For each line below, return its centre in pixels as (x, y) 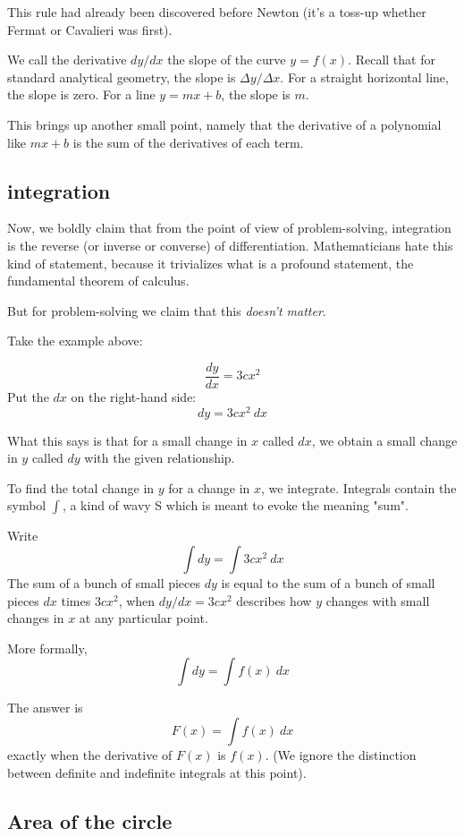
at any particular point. (143, 618)
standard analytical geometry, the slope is (122, 77)
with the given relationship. (160, 458)
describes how (274, 600)
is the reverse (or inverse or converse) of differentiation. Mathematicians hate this (230, 245)
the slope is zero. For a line (81, 94)
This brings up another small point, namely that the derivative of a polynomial (224, 124)
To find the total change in (81, 487)
